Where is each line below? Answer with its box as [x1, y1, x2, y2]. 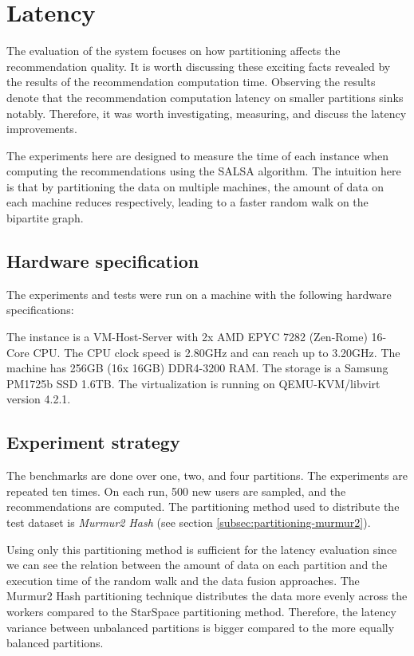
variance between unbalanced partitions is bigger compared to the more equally [6, 619, 395, 635]
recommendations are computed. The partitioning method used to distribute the [6, 498, 400, 515]
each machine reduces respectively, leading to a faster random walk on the [6, 194, 369, 210]
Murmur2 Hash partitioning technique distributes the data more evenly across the [6, 587, 408, 604]
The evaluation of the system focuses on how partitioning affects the [6, 42, 341, 59]
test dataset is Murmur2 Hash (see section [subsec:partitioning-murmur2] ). [6, 514, 371, 530]
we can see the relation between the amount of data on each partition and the [6, 556, 388, 573]
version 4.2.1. [6, 391, 71, 407]
